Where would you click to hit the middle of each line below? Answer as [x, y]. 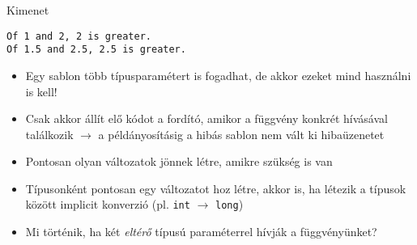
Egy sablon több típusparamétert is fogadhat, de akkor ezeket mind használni [218, 75]
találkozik [49, 134]
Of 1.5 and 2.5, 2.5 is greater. [96, 50]
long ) [230, 204]
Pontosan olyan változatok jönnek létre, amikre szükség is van [179, 161]
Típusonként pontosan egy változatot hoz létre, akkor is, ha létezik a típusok [216, 188]
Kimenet [28, 10]
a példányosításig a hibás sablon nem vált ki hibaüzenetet [241, 134]
